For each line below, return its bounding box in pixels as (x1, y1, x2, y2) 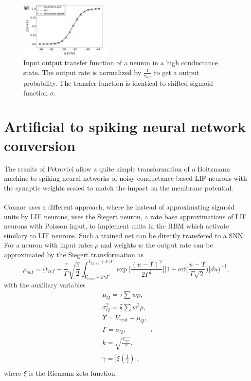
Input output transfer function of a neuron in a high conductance (23, 57, 218, 68)
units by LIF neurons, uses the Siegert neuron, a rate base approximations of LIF (4, 211, 247, 221)
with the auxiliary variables (4, 279, 86, 289)
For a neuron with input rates (4, 240, 93, 250)
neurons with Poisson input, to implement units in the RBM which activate (4, 221, 229, 231)
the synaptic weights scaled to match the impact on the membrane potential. (4, 182, 233, 192)
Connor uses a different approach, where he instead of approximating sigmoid (4, 202, 235, 212)
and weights (101, 240, 136, 250)
